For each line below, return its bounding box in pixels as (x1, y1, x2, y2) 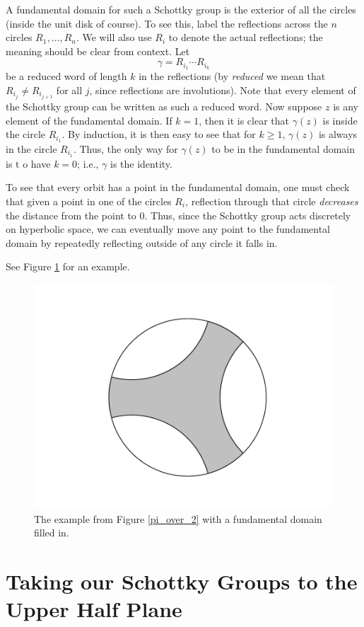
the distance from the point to (6, 207, 136, 222)
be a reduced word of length (6, 69, 127, 84)
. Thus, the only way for (73, 141, 178, 156)
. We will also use (76, 30, 152, 45)
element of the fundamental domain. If (6, 113, 172, 127)
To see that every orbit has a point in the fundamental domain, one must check (6, 180, 350, 195)
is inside (322, 113, 358, 127)
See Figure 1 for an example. (6, 259, 130, 274)
